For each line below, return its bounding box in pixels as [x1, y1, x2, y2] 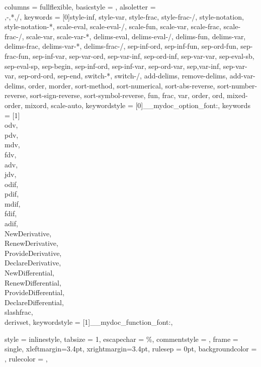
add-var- [229, 70, 255, 81]
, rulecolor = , [5, 353, 48, 363]
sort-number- [217, 80, 257, 90]
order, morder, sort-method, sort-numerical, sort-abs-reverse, [28, 80, 215, 90]
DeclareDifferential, [5, 297, 64, 307]
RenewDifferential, [5, 277, 61, 288]
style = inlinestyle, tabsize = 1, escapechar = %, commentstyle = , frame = [5, 333, 238, 344]
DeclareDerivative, [5, 257, 61, 268]
